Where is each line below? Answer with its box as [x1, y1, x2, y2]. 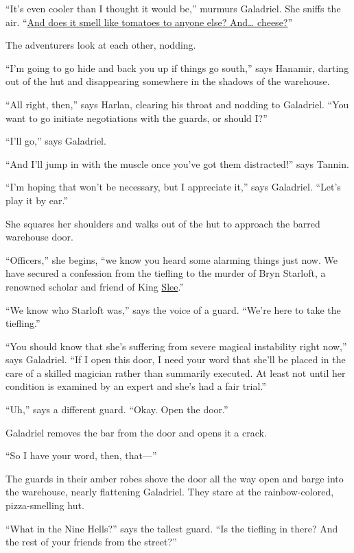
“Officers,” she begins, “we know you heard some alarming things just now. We [5, 252, 338, 267]
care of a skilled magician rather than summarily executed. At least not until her [5, 365, 346, 380]
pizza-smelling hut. [5, 498, 84, 513]
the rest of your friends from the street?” [5, 534, 177, 549]
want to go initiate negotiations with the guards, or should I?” [5, 110, 268, 125]
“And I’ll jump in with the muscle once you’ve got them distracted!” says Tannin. [5, 156, 349, 171]
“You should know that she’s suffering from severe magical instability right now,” [5, 339, 347, 353]
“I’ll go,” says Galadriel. [5, 134, 106, 148]
